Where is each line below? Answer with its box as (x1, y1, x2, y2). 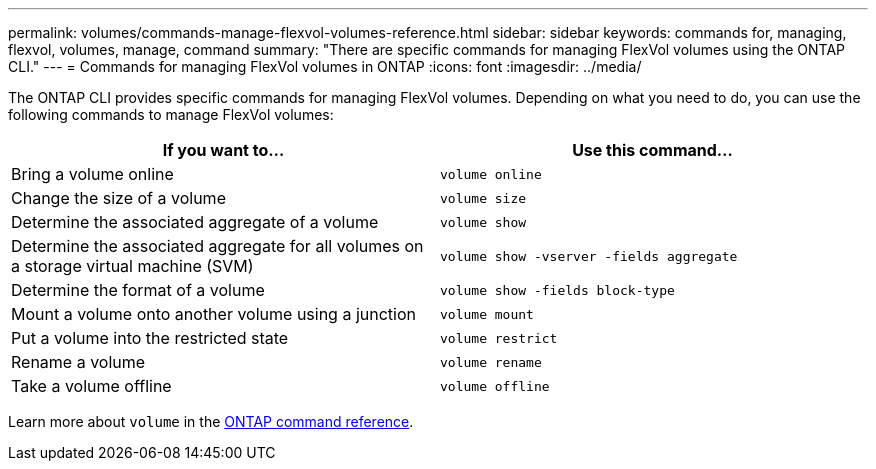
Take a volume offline (11, 376, 172, 396)
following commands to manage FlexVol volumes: (8, 106, 334, 123)
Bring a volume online (11, 164, 174, 184)
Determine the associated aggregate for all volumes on (11, 236, 424, 256)
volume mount (440, 306, 534, 322)
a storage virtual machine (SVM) (11, 256, 254, 276)
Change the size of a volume (11, 188, 226, 208)
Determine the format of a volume (11, 280, 265, 300)
